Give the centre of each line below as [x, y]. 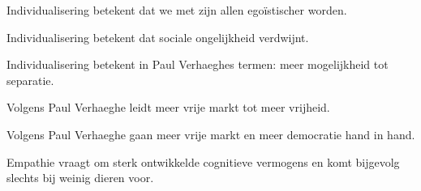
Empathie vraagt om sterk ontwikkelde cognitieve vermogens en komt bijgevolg [203, 161]
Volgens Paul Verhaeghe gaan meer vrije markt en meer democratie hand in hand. [211, 134]
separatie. [30, 80]
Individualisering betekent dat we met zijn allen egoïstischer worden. [177, 10]
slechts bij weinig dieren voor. [80, 178]
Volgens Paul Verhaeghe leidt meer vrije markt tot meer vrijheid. [168, 107]
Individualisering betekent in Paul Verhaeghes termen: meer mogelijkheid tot [198, 64]
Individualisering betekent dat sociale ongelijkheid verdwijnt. [158, 37]
